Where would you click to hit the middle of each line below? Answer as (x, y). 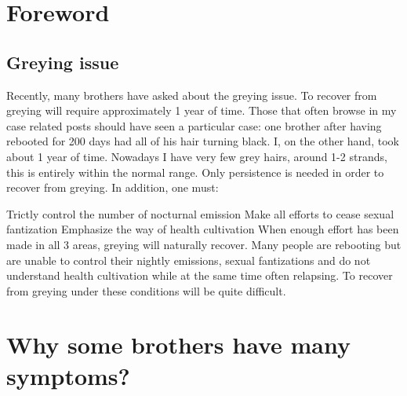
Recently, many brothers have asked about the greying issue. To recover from (192, 95)
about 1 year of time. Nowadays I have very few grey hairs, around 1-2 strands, (197, 156)
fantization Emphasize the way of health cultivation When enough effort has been (203, 229)
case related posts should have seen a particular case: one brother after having (194, 125)
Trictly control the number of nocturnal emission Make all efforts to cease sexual (200, 213)
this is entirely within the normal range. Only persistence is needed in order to (195, 172)
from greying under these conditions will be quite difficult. (146, 290)
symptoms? (68, 375)
